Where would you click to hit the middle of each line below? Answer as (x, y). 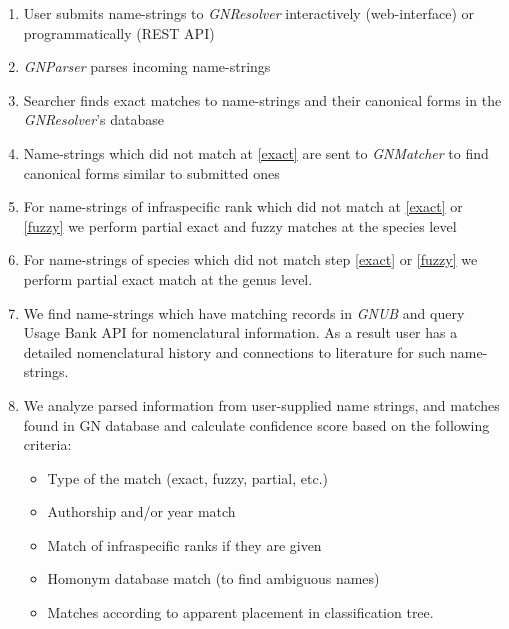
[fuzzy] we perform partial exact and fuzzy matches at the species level (240, 225)
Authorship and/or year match (141, 511)
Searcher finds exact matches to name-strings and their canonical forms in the (262, 99)
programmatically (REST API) (119, 32)
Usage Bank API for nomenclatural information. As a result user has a (240, 332)
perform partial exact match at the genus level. (168, 278)
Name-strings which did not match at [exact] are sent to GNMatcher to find (256, 152)
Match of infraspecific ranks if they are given (184, 544)
